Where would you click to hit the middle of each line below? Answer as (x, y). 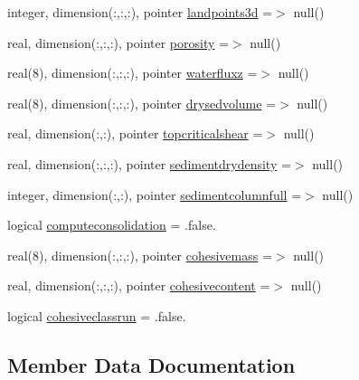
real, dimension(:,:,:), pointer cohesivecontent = (139, 285)
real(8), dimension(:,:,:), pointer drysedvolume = (142, 103)
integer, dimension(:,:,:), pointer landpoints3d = (140, 12)
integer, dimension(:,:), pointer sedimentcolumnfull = (155, 194)
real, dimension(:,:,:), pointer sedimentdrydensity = (149, 163)
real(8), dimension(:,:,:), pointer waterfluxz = (132, 73)
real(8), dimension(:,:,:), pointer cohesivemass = (140, 255)
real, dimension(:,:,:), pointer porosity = (118, 42)
